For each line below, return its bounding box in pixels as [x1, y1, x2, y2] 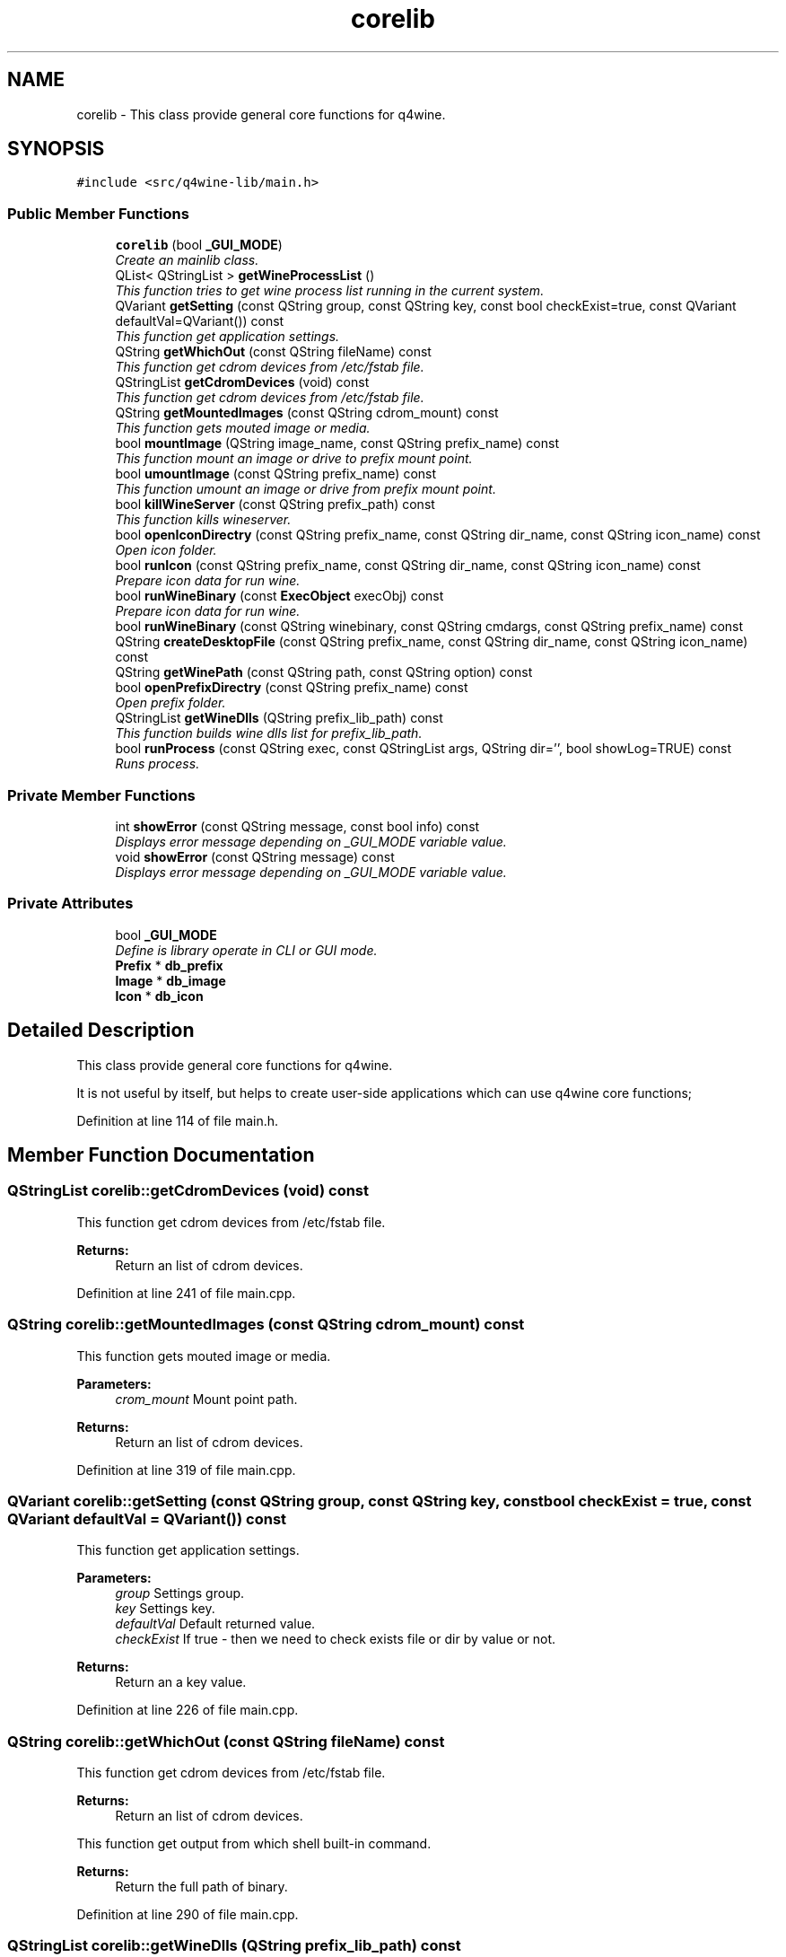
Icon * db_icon [115, 987, 204, 1004]
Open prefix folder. [115, 695, 226, 711]
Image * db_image [115, 972, 226, 988]
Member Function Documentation [7, 1143, 315, 1166]
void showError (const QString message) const [115, 848, 395, 864]
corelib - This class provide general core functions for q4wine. [76, 106, 446, 122]
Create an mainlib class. [115, 252, 259, 268]
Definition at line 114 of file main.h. [76, 1112, 279, 1128]
